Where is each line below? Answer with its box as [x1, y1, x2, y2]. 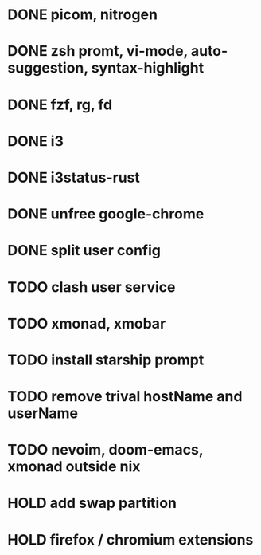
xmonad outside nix [7, 458, 141, 476]
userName [7, 404, 79, 423]
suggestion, [7, 59, 88, 77]
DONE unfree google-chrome [7, 205, 205, 223]
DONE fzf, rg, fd [7, 96, 113, 113]
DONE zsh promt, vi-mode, [7, 42, 189, 61]
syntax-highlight [91, 59, 205, 77]
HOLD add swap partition [7, 494, 177, 512]
